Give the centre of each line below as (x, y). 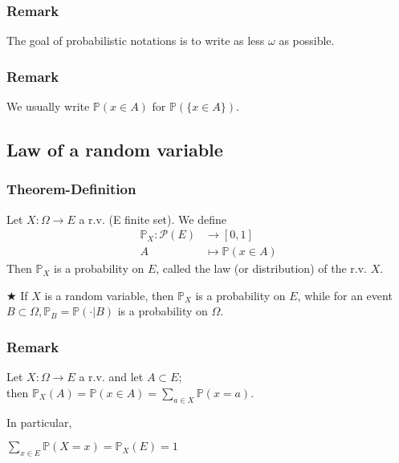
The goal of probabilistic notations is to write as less (136, 41)
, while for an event (345, 295)
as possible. (307, 41)
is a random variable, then (109, 295)
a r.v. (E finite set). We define (153, 219)
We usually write (48, 106)
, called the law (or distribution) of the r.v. (261, 268)
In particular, (39, 422)
